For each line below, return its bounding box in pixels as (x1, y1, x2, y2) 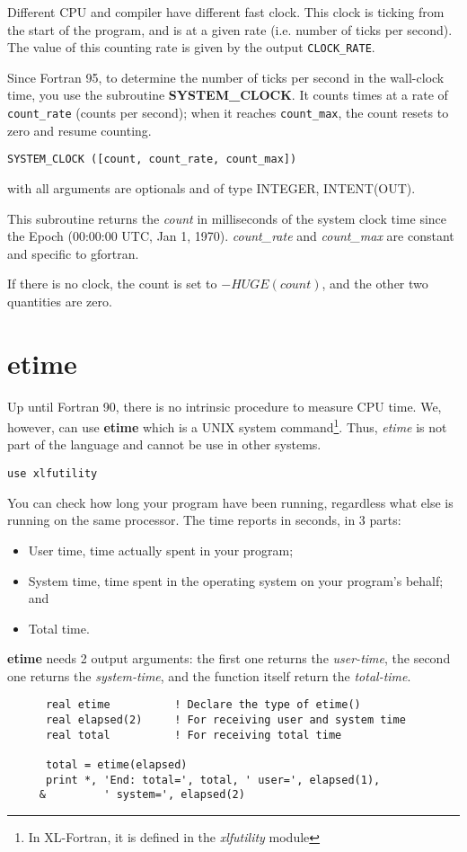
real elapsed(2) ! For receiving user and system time (45, 714, 406, 727)
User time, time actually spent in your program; (28, 540, 294, 559)
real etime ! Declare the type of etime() (45, 698, 361, 712)
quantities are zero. (7, 291, 112, 310)
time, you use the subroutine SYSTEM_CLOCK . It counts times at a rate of (7, 85, 448, 104)
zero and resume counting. (7, 120, 152, 139)
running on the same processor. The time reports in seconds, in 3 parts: (7, 510, 401, 529)
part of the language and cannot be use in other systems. (7, 435, 322, 454)
